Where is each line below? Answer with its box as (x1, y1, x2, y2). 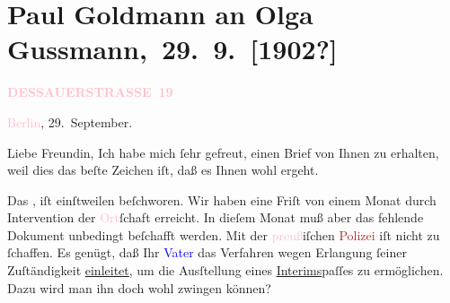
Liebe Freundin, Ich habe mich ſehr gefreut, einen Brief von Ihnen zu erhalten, (7, 143, 439, 161)
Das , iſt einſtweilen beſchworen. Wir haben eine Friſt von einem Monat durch (7, 190, 437, 209)
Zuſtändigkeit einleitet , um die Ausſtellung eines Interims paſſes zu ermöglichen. (7, 261, 444, 280)
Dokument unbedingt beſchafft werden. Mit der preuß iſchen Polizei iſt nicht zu (7, 225, 440, 244)
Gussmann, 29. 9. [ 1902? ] (7, 30, 338, 67)
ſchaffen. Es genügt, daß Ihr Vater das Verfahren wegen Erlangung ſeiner (7, 243, 407, 262)
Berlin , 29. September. (7, 112, 133, 131)
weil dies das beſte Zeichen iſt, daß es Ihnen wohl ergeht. (7, 160, 319, 179)
